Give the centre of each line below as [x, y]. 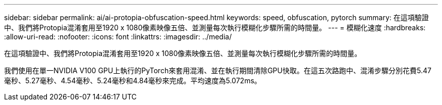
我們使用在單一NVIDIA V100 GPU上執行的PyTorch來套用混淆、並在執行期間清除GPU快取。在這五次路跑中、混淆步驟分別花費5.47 [218, 70]
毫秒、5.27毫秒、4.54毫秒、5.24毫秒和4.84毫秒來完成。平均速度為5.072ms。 [133, 81]
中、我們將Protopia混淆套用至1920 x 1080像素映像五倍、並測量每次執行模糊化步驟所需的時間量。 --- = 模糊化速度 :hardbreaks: [215, 28]
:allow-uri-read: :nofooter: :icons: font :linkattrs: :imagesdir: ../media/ [118, 37]
